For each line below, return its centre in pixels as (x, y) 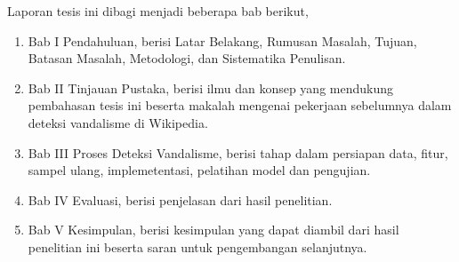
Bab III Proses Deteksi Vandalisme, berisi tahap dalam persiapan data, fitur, (238, 152)
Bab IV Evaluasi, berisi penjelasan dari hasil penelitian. (180, 199)
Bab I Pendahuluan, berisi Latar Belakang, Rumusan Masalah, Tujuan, (222, 40)
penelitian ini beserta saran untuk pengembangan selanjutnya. (197, 246)
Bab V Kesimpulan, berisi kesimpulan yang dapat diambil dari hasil (213, 230)
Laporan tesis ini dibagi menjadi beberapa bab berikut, (158, 11)
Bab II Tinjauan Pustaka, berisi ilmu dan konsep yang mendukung (211, 87)
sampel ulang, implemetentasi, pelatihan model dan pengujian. (199, 170)
